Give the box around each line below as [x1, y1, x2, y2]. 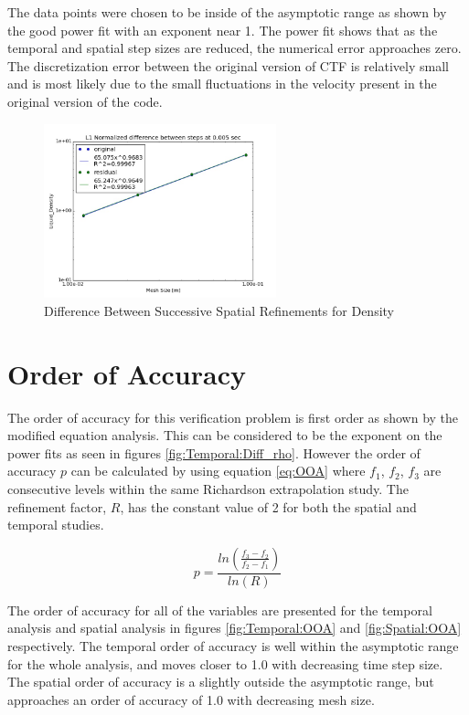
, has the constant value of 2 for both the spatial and [120, 497, 417, 516]
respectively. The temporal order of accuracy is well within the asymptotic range [7, 636, 459, 656]
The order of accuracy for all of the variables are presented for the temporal [7, 600, 432, 619]
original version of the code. [7, 91, 163, 110]
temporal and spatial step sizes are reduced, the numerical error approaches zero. [7, 38, 462, 58]
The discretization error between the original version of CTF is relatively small [7, 56, 449, 75]
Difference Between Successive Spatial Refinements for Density [44, 300, 394, 320]
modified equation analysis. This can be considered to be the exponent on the [7, 426, 442, 445]
